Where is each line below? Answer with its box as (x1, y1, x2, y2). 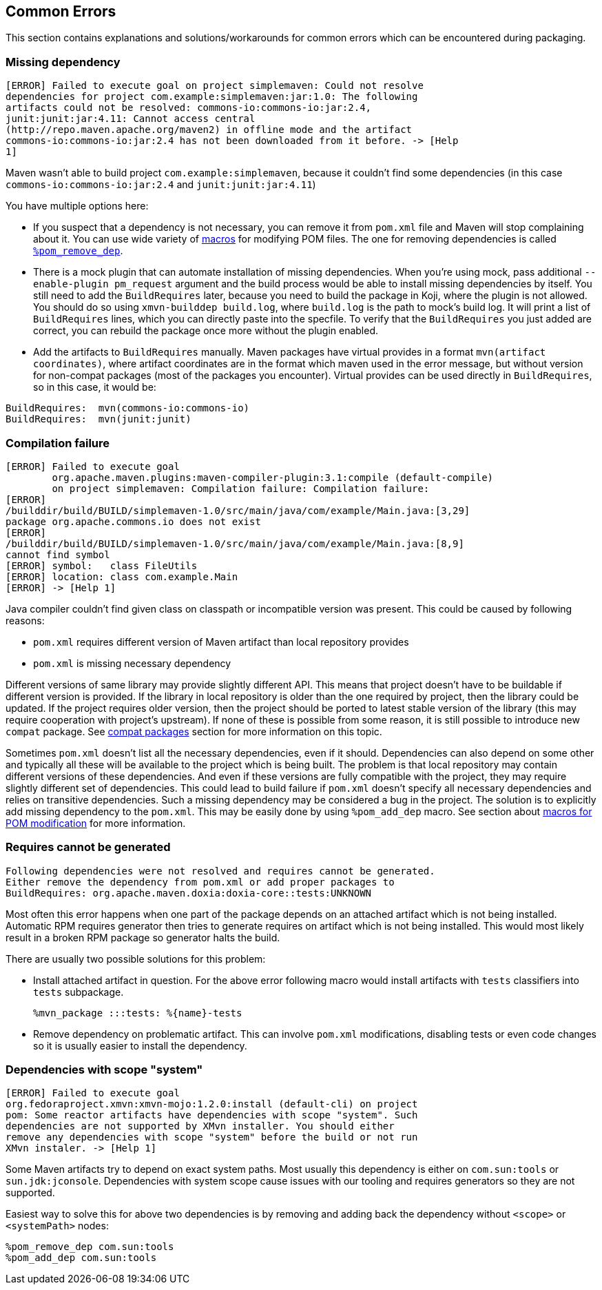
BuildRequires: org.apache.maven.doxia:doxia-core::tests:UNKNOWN (6, 887, 372, 899)
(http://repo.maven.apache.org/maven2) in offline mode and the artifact (6, 124, 413, 136)
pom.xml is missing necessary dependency (33, 657, 231, 669)
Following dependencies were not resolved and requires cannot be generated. (6, 865, 435, 877)
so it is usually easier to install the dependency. (33, 1039, 247, 1052)
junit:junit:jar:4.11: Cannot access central (6, 113, 256, 125)
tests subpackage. (33, 985, 124, 998)
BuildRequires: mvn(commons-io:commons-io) (6, 402, 250, 414)
